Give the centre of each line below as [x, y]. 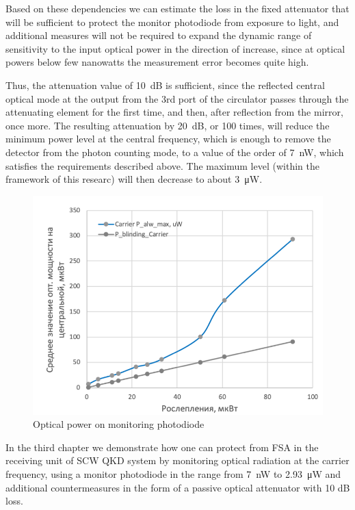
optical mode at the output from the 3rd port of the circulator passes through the [177, 98]
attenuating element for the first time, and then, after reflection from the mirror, [174, 112]
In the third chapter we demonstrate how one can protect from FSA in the [162, 447]
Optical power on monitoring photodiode [119, 424]
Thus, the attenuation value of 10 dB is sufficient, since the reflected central [165, 85]
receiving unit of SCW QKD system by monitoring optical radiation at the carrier [177, 460]
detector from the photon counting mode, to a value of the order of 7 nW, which [175, 152]
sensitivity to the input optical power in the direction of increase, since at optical [175, 48]
